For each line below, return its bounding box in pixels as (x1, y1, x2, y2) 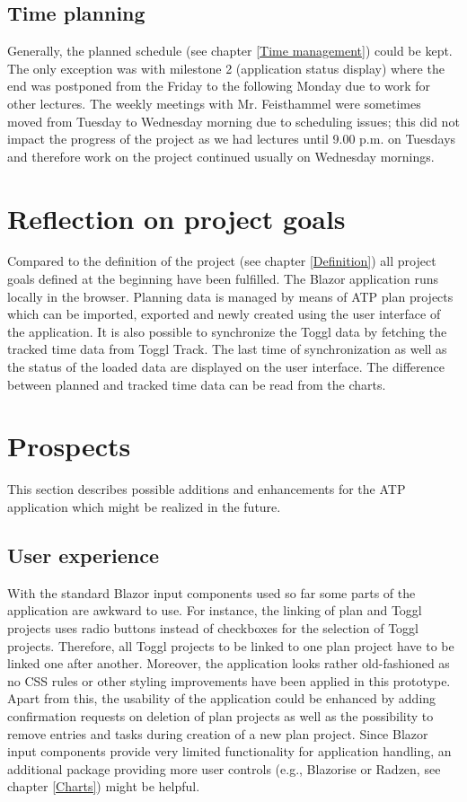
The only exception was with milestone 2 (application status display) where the (7, 58, 445, 77)
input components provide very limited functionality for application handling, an (7, 742, 452, 761)
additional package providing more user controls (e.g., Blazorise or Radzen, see (7, 759, 441, 778)
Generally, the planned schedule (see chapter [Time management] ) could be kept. (7, 41, 453, 60)
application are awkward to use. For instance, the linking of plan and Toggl (7, 601, 422, 620)
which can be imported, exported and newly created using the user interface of (7, 304, 441, 323)
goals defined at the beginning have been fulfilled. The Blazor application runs (7, 269, 438, 288)
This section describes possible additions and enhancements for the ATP (7, 480, 406, 498)
